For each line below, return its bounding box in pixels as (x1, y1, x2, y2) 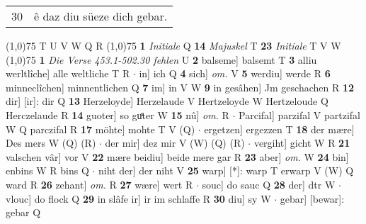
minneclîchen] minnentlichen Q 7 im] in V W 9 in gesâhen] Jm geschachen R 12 (6, 79, 355, 94)
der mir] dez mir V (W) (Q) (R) (105, 135, 245, 150)
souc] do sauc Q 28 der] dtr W (202, 177, 336, 191)
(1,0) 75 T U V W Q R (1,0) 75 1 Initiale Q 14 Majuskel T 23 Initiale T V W (6, 38, 341, 52)
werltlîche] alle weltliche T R (6, 66, 130, 81)
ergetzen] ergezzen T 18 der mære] (204, 121, 355, 136)
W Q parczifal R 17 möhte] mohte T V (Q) (6, 121, 195, 136)
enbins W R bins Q (6, 163, 89, 178)
